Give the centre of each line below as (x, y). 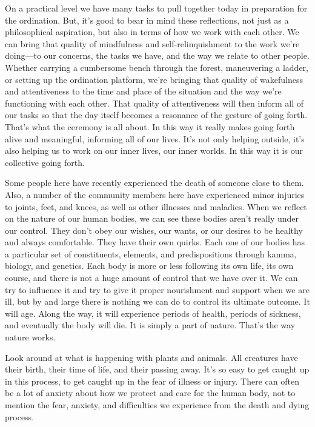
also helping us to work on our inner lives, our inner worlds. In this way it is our (154, 151)
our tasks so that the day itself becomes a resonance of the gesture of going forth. (156, 115)
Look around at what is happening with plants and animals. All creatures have (151, 357)
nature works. (30, 337)
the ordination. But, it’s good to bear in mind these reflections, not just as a (147, 20)
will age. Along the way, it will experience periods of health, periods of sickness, (153, 313)
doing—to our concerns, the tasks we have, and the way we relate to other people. (157, 55)
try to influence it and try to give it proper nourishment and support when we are (157, 289)
